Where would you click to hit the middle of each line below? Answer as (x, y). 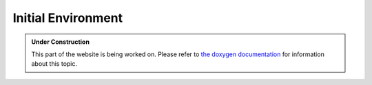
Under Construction (60, 42)
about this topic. (54, 64)
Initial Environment (68, 18)
